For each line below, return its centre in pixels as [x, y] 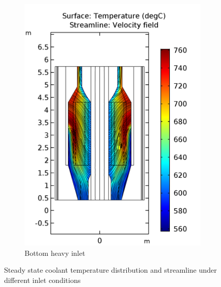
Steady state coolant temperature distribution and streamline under [110, 270]
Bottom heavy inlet [55, 253]
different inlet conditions [42, 280]
